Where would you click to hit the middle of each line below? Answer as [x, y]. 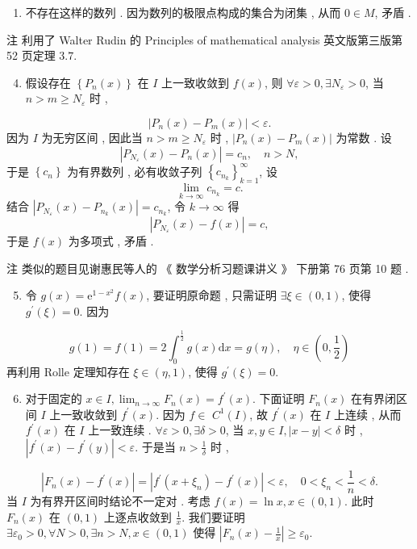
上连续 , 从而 [367, 414]
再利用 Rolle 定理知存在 [68, 371]
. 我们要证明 [213, 516]
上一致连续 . [120, 430]
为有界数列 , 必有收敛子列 [135, 171]
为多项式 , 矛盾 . [111, 241]
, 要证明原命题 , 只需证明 [212, 295]
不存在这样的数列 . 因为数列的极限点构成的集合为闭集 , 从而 [183, 12]
